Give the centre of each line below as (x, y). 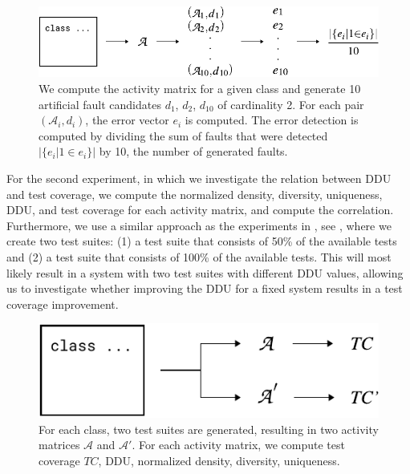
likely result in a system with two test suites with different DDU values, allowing (205, 272)
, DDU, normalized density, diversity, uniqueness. (219, 460)
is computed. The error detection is (272, 120)
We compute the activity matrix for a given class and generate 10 (200, 89)
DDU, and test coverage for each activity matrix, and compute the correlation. (200, 210)
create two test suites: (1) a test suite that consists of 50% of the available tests (202, 241)
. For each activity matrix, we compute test (238, 445)
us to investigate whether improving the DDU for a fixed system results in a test (205, 288)
